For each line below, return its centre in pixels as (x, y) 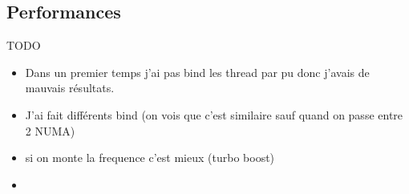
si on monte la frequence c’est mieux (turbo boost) (150, 158)
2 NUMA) (50, 130)
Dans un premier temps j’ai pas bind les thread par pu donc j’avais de (197, 72)
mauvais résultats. (70, 88)
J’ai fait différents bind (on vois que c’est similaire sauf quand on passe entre (214, 114)
